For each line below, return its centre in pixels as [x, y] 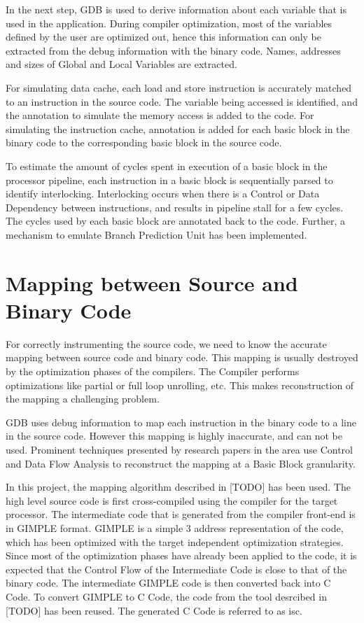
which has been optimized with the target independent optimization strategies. [175, 541]
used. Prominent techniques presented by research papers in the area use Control [179, 449]
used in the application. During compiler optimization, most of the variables [169, 23]
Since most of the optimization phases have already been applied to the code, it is [181, 555]
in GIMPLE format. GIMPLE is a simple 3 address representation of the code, [175, 527]
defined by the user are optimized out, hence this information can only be [164, 37]
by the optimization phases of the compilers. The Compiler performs [153, 371]
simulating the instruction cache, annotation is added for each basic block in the [178, 128]
